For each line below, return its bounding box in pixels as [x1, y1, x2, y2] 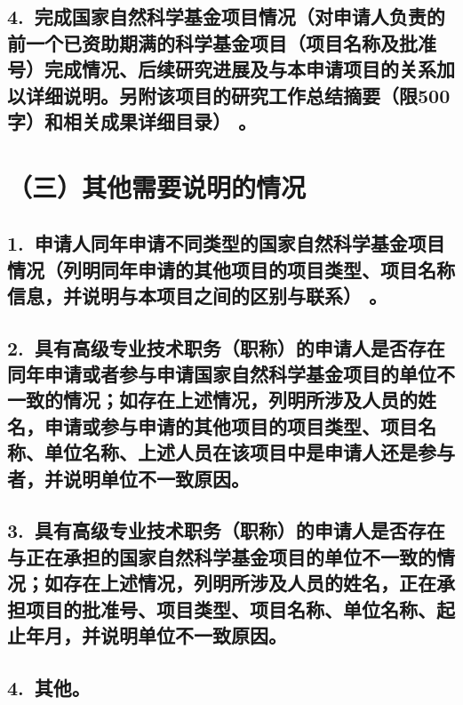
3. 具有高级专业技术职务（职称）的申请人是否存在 [7, 517, 445, 544]
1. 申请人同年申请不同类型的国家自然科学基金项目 [7, 229, 445, 257]
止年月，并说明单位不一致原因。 [7, 621, 287, 648]
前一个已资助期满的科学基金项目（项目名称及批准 [7, 28, 436, 56]
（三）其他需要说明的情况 [7, 168, 307, 204]
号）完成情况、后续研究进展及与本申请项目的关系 [7, 55, 436, 83]
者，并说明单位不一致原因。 [7, 464, 250, 492]
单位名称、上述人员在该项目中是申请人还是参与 [44, 438, 455, 466]
